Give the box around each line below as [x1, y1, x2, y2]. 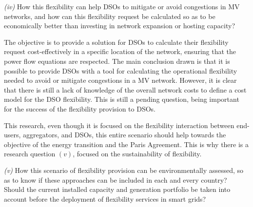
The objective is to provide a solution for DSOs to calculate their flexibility [4, 37, 229, 47]
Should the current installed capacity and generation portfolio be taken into [4, 184, 231, 194]
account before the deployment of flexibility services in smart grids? [4, 193, 206, 204]
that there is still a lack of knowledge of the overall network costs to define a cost [4, 84, 247, 94]
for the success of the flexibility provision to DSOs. [4, 103, 156, 113]
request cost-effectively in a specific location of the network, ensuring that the [4, 46, 236, 56]
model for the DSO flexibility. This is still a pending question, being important [4, 94, 239, 104]
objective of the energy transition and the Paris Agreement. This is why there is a [4, 139, 249, 149]
